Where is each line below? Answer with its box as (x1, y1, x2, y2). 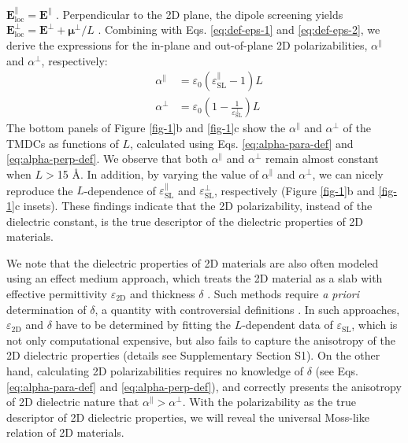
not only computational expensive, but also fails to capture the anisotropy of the (6, 331, 395, 348)
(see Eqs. (315, 362, 358, 378)
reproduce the (6, 182, 73, 198)
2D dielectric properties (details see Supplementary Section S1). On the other (6, 347, 380, 364)
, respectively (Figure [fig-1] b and (214, 182, 375, 198)
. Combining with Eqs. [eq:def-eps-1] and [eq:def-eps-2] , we (98, 21, 380, 38)
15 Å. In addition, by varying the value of (57, 166, 258, 183)
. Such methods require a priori (207, 286, 360, 301)
